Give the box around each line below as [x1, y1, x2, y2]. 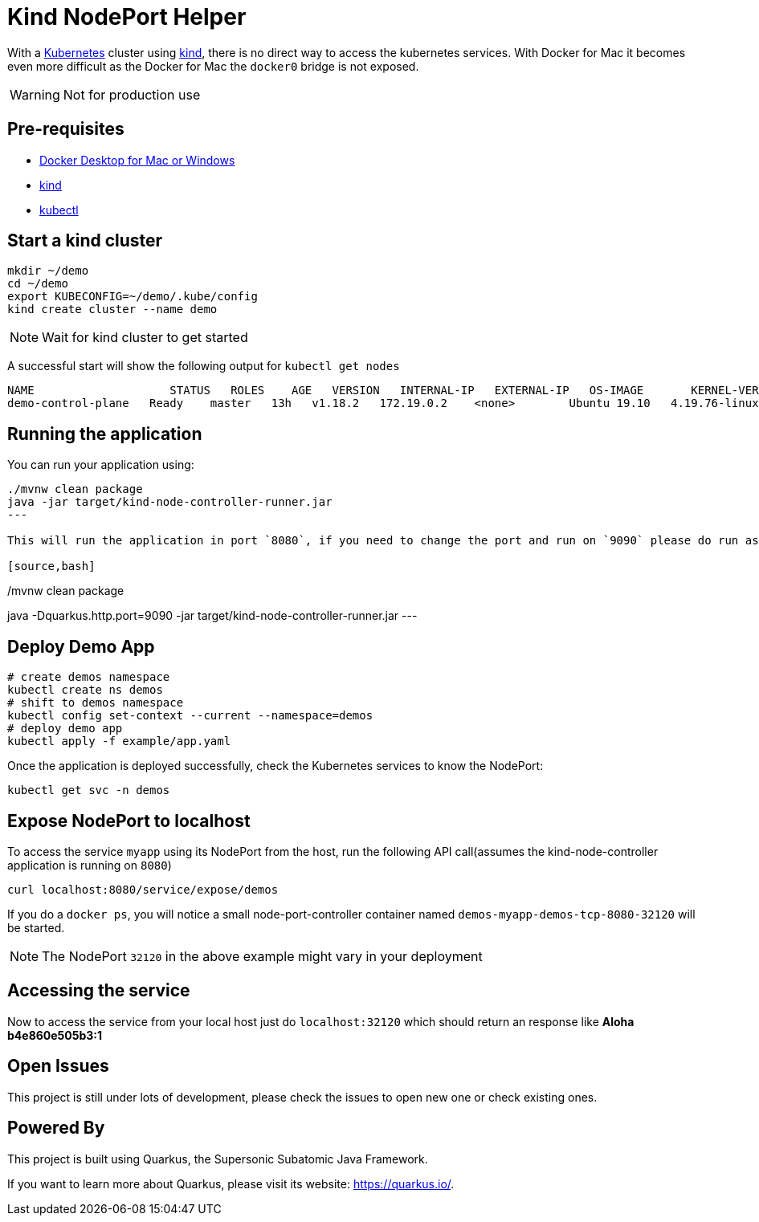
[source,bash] [7, 560, 96, 573]
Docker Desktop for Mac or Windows [39, 153, 235, 167]
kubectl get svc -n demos [7, 784, 170, 797]
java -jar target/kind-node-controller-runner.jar [7, 495, 333, 509]
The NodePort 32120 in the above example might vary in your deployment [42, 947, 483, 964]
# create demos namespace [7, 670, 170, 684]
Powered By [7, 1118, 105, 1138]
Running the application [7, 423, 202, 444]
